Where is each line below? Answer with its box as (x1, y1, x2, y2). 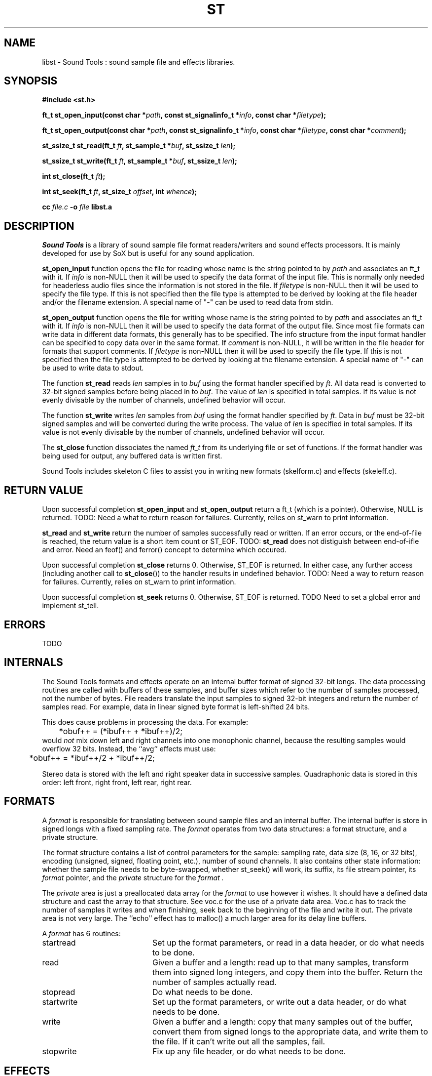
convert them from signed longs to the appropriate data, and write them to (152, 1026, 428, 1036)
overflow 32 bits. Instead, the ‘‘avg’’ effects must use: (42, 744, 216, 753)
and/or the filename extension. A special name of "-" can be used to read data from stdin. (42, 298, 333, 307)
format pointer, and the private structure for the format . (42, 873, 224, 882)
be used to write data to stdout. (42, 364, 144, 372)
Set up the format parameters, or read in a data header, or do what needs (152, 937, 425, 948)
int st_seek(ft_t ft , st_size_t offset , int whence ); (42, 187, 197, 196)
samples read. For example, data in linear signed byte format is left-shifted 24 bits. (42, 702, 310, 711)
